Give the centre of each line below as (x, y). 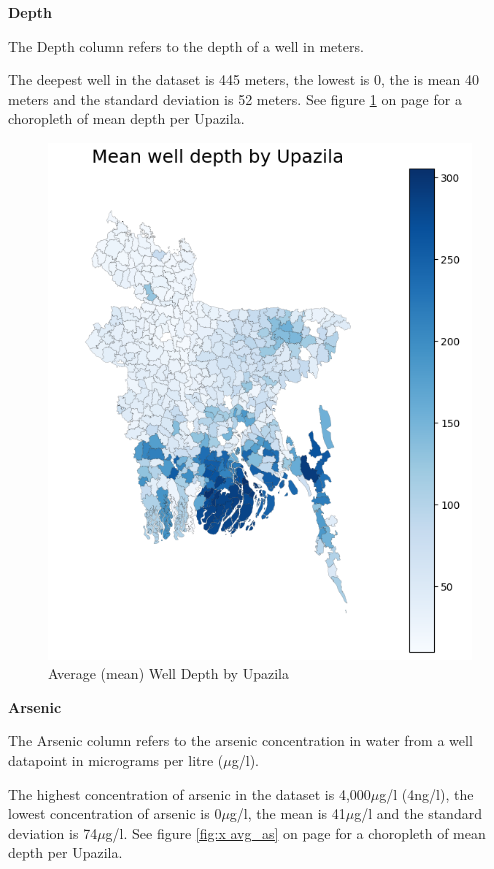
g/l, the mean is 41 (287, 813)
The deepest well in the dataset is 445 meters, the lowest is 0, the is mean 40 (244, 79)
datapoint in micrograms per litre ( (116, 760)
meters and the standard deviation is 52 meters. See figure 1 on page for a (235, 98)
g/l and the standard (418, 813)
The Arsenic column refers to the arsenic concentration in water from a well (240, 740)
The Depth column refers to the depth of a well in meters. (186, 45)
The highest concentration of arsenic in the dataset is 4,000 (189, 793)
